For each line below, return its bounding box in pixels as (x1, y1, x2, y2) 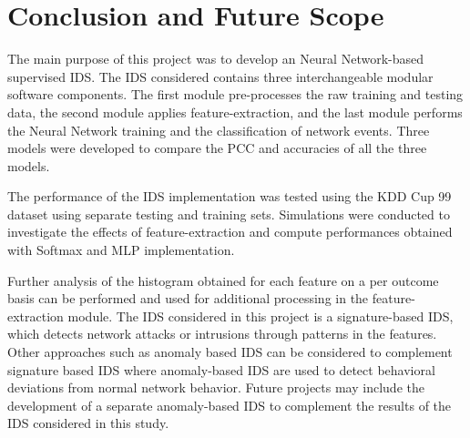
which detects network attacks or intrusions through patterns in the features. (7, 324, 437, 343)
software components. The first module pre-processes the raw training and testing (7, 85, 464, 104)
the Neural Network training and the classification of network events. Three (7, 120, 430, 139)
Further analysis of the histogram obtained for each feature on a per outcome (7, 270, 439, 290)
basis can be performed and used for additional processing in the (7, 289, 369, 308)
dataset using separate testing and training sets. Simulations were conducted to (7, 204, 450, 223)
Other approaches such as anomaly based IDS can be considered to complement (7, 342, 453, 362)
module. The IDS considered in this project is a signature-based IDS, (67, 306, 454, 325)
